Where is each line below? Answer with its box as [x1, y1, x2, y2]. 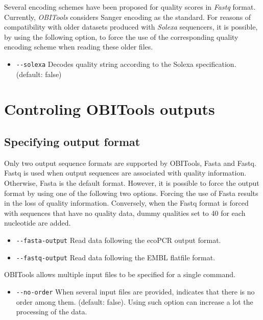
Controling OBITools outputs [4, 99, 215, 119]
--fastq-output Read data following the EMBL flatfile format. [16, 252, 216, 262]
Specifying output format [4, 133, 140, 149]
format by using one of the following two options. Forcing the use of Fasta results [4, 187, 258, 198]
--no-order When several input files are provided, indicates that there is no [16, 286, 255, 297]
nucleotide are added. [4, 217, 71, 228]
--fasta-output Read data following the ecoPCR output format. [16, 234, 221, 245]
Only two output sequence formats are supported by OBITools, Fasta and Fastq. [4, 157, 256, 168]
